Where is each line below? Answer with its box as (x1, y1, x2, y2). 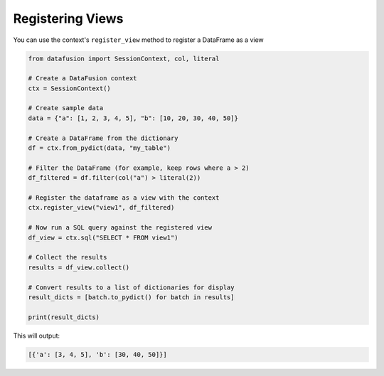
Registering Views (13, 11, 124, 26)
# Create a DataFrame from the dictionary (28, 134, 178, 142)
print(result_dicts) (28, 313, 100, 321)
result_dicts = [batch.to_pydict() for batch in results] (28, 293, 235, 301)
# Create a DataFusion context (28, 75, 138, 82)
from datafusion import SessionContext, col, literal (28, 54, 220, 63)
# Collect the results (28, 253, 107, 262)
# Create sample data (28, 104, 104, 112)
